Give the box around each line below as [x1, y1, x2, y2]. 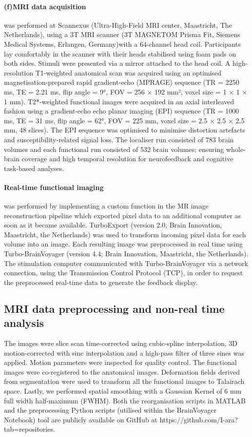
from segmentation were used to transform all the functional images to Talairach [4, 376, 245, 386]
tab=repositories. [4, 424, 55, 434]
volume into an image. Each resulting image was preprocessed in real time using [4, 239, 243, 249]
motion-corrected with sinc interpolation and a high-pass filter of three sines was [4, 347, 244, 358]
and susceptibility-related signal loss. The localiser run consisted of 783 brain [4, 134, 234, 144]
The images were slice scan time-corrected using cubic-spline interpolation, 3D [4, 338, 238, 348]
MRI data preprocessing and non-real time [4, 301, 225, 316]
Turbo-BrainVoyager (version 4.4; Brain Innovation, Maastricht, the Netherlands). [4, 248, 249, 259]
